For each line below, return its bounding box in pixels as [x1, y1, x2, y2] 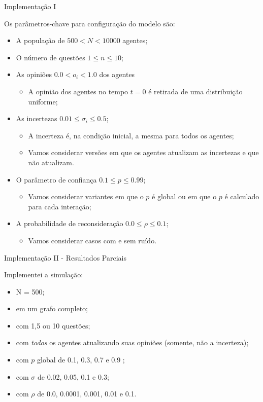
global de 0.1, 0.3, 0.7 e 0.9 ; [37, 354, 125, 365]
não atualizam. [28, 157, 74, 167]
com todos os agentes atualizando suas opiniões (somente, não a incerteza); [16, 337, 249, 348]
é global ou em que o [152, 191, 217, 202]
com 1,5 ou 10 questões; [16, 320, 90, 331]
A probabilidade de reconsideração [16, 218, 123, 229]
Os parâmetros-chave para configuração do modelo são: [4, 18, 175, 28]
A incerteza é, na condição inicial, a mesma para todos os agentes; [28, 130, 234, 140]
